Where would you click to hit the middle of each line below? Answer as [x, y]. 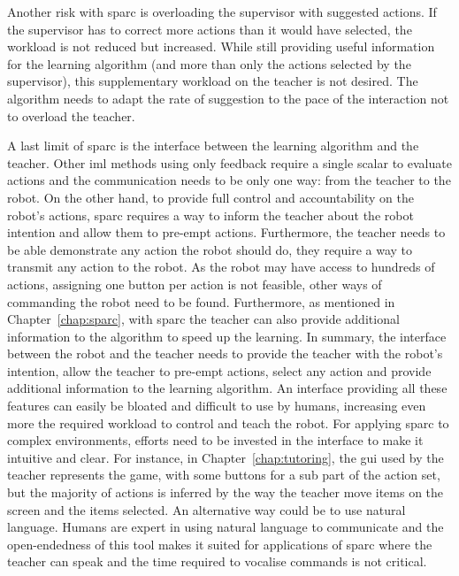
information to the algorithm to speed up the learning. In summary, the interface [227, 336]
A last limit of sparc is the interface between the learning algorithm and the [213, 146]
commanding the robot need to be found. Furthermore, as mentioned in [201, 301]
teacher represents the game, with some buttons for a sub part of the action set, [224, 475]
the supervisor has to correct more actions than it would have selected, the [210, 29]
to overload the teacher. [71, 115]
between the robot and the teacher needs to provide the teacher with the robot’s [225, 353]
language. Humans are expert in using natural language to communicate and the [226, 527]
